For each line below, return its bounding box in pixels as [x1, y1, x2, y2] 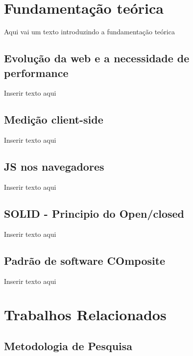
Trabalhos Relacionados [4, 305, 167, 325]
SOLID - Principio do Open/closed [4, 205, 185, 221]
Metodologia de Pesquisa [4, 338, 133, 353]
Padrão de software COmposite [4, 253, 166, 268]
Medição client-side [4, 112, 103, 127]
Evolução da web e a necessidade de [4, 51, 190, 66]
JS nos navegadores [4, 159, 104, 174]
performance [4, 65, 69, 80]
